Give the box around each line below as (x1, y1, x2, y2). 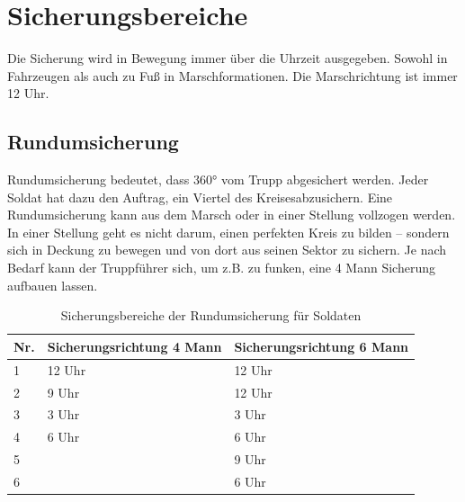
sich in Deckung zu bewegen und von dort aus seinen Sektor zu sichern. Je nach (7, 240, 447, 259)
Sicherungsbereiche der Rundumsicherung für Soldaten (60, 306, 362, 325)
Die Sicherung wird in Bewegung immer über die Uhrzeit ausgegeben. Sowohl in (7, 49, 448, 67)
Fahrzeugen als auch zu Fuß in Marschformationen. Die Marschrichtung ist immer (7, 66, 458, 85)
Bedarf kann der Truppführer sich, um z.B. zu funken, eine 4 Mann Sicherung (7, 258, 435, 277)
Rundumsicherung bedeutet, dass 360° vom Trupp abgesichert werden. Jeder (7, 170, 429, 189)
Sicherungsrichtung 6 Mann (234, 336, 409, 355)
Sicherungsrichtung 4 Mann (47, 336, 222, 355)
